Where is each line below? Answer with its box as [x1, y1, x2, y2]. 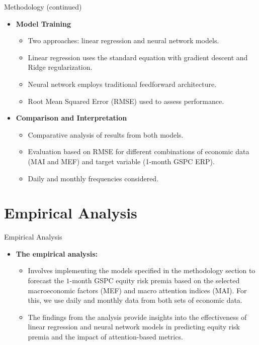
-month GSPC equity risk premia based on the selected [69, 275, 240, 286]
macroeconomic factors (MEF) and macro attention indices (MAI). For [28, 285, 247, 295]
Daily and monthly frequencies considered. [28, 173, 159, 183]
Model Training [16, 18, 71, 29]
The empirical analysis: [16, 248, 98, 259]
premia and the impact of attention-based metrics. [28, 331, 183, 341]
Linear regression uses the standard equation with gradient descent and [28, 52, 248, 62]
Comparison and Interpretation [16, 112, 127, 123]
